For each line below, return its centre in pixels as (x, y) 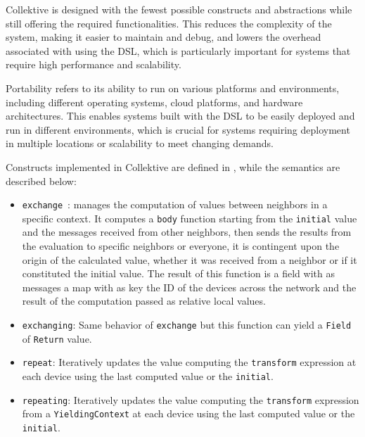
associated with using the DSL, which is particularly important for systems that (178, 50)
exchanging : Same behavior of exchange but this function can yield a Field (187, 324)
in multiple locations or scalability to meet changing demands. (140, 143)
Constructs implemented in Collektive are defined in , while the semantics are (173, 166)
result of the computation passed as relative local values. (144, 301)
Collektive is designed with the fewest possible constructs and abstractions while (179, 9)
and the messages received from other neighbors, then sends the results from (187, 232)
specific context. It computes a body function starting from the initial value (190, 218)
